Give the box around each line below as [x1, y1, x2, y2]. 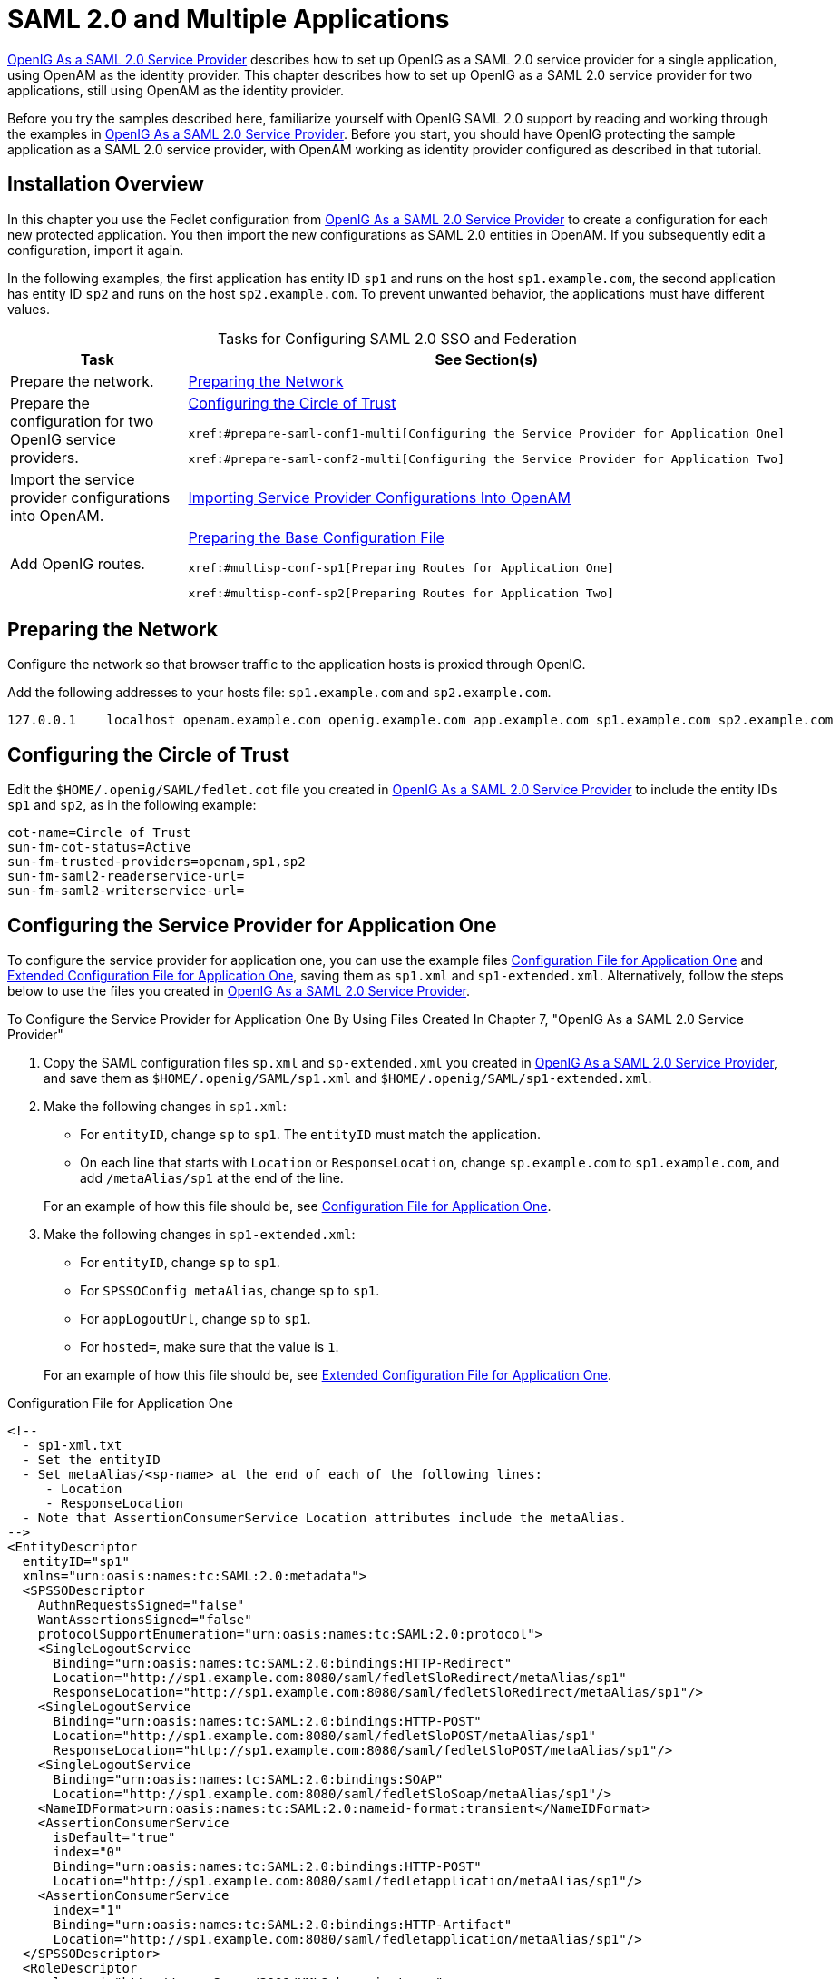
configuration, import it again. [7, 241, 184, 258]
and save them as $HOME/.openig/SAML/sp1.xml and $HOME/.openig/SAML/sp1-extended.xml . [44, 1070, 652, 1087]
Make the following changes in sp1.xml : [44, 1098, 287, 1115]
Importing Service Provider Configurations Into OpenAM [188, 487, 571, 507]
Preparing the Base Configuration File [188, 527, 444, 546]
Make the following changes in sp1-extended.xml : [44, 1226, 356, 1243]
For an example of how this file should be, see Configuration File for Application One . [44, 1198, 552, 1215]
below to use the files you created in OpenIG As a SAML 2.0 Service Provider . [7, 983, 471, 999]
